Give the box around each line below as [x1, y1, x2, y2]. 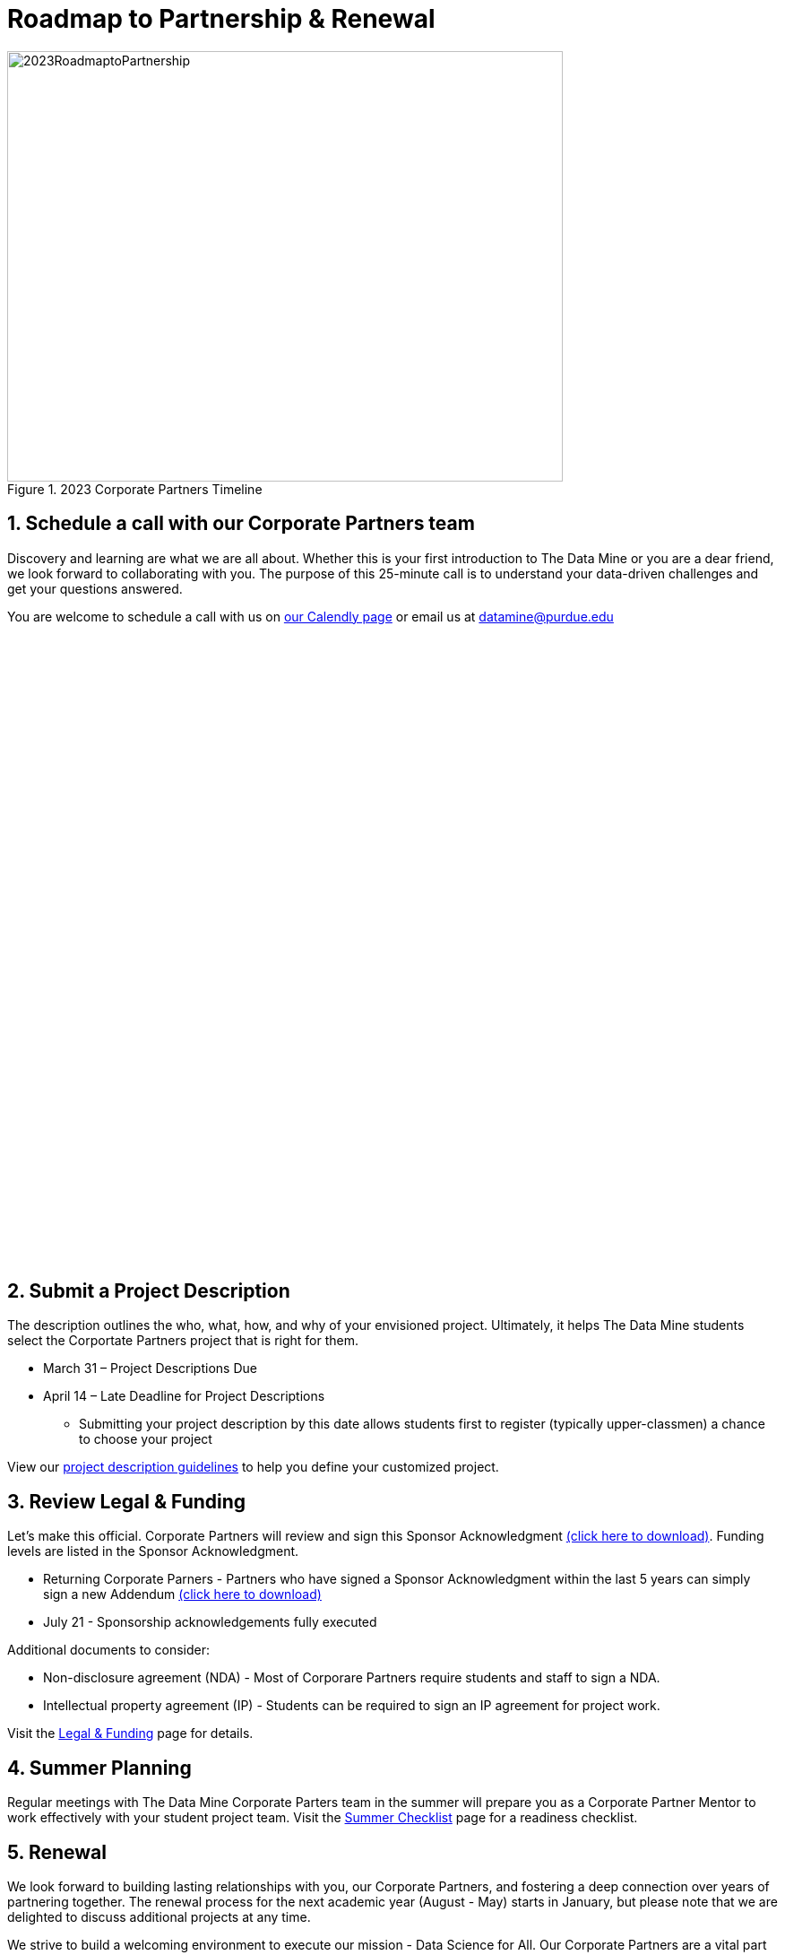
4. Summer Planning [7, 1756, 192, 1779]
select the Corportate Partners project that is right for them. [7, 1333, 358, 1349]
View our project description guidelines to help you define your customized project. [7, 1459, 499, 1475]
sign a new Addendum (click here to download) [43, 1586, 322, 1603]
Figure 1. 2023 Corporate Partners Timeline [7, 481, 263, 497]
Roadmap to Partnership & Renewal [7, 4, 436, 34]
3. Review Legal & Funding [7, 1490, 246, 1513]
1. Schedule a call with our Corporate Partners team [7, 512, 475, 535]
